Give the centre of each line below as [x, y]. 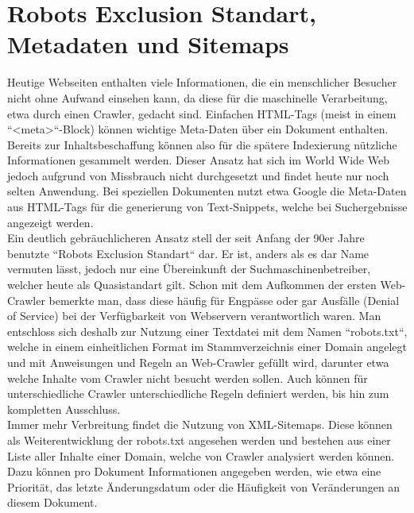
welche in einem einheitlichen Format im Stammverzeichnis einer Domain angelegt [207, 347]
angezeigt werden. [50, 222]
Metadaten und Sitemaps [148, 44]
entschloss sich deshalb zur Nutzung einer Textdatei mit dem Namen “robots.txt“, [207, 331]
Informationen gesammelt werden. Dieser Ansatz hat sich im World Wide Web [198, 160]
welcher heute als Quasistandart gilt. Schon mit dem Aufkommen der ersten [192, 285]
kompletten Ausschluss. [64, 409]
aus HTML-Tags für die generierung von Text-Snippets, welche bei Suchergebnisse [207, 207]
